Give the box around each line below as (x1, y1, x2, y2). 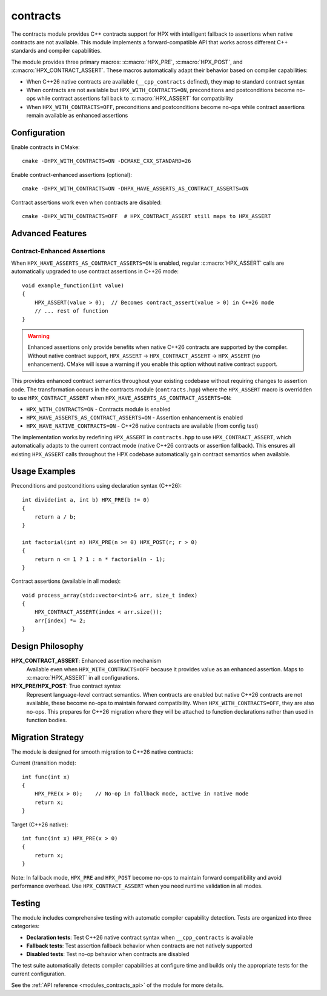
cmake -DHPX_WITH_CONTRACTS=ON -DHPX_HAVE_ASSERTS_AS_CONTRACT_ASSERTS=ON (22, 185, 249, 192)
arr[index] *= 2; (34, 617, 86, 624)
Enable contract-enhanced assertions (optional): (11, 171, 133, 178)
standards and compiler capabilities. (11, 47, 102, 55)
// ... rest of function (34, 308, 108, 314)
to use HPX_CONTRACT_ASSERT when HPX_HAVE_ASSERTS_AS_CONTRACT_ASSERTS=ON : (11, 394, 232, 402)
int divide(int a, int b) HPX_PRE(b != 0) (22, 496, 150, 503)
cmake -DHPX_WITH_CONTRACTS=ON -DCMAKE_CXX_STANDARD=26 (22, 158, 191, 165)
